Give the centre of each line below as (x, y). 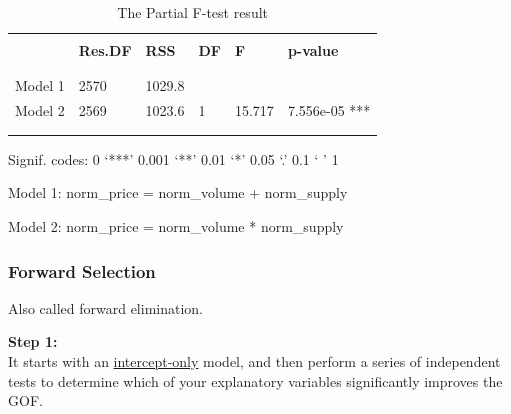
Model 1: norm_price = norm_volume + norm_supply (178, 192)
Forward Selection (82, 270)
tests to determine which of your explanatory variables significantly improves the (255, 380)
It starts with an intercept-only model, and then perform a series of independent (254, 361)
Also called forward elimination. (106, 307)
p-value (313, 50)
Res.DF (105, 50)
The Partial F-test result (193, 12)
